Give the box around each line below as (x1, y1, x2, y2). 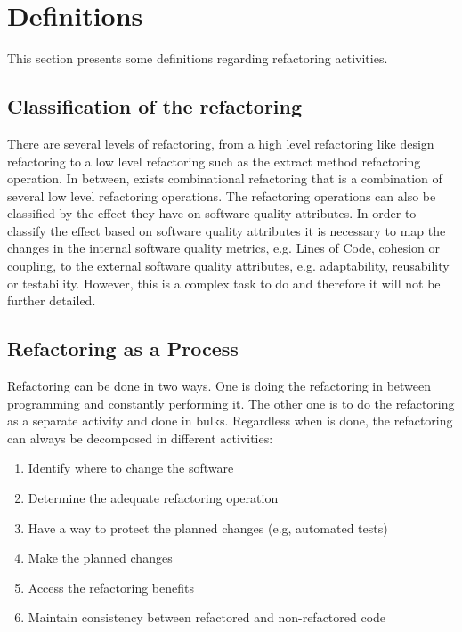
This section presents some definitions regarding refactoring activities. (7, 49, 388, 68)
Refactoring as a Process (7, 335, 239, 362)
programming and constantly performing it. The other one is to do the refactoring (7, 393, 455, 412)
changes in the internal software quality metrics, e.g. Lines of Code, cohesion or (7, 239, 441, 257)
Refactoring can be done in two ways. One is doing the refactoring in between (7, 377, 432, 395)
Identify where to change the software (28, 458, 234, 477)
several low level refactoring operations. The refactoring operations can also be (7, 186, 436, 205)
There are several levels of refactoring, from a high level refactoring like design (7, 134, 434, 152)
